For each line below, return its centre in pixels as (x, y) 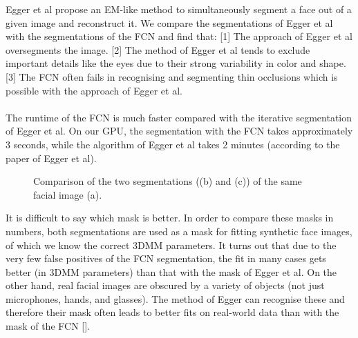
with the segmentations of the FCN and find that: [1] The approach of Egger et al (179, 36)
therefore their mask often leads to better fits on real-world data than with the (172, 312)
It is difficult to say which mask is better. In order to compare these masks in (170, 218)
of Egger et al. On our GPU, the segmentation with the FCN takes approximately (179, 131)
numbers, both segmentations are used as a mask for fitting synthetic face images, (179, 231)
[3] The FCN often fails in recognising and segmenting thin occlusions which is (172, 76)
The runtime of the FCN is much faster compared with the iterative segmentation (179, 117)
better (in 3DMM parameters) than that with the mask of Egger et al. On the (171, 271)
